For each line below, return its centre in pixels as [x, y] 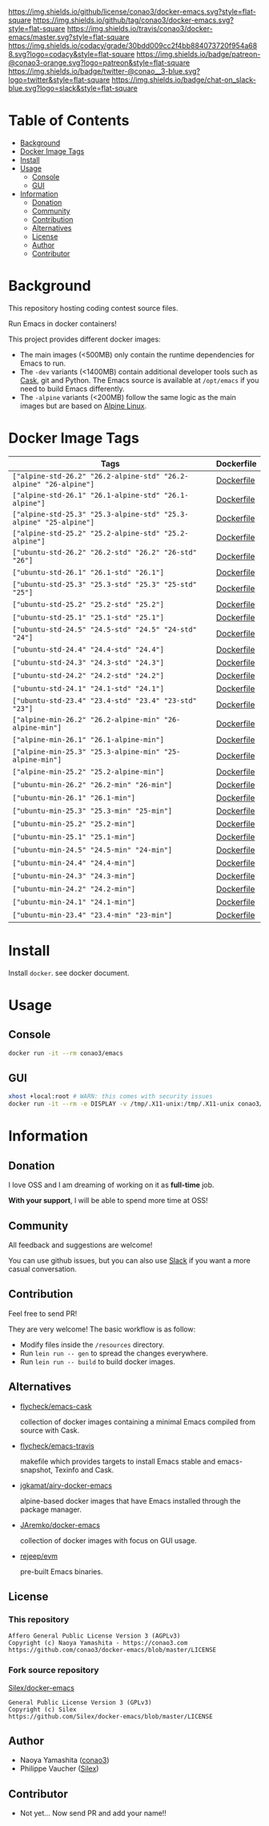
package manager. [51, 1509]
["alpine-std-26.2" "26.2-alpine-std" [86, 476]
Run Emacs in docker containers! [63, 323]
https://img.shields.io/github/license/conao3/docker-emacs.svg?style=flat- [132, 12]
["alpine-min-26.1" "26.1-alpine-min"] [88, 739]
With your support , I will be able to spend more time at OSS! [108, 1201]
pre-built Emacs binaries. [61, 1571]
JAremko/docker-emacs [60, 1525]
